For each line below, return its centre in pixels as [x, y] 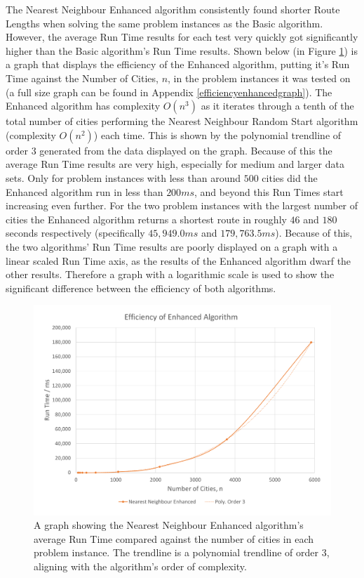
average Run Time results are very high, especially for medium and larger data [175, 164]
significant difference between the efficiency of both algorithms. [141, 288]
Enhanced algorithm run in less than [85, 191]
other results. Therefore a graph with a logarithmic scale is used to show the [170, 274]
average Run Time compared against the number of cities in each [174, 538]
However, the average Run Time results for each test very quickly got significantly [182, 37]
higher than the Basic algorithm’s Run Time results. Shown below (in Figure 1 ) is [182, 50]
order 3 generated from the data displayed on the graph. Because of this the [169, 150]
